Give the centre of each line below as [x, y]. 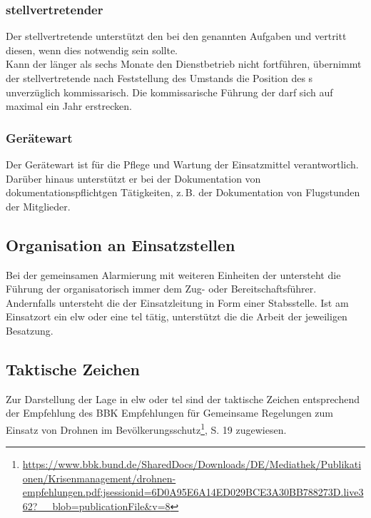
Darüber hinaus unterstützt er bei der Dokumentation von [133, 178]
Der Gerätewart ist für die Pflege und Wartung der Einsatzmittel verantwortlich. [182, 164]
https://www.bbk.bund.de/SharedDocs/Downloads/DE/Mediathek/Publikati [192, 464]
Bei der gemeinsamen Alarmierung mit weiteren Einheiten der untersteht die [173, 274]
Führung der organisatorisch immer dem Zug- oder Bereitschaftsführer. [161, 289]
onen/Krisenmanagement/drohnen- [99, 478]
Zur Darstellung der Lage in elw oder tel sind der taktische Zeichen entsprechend [183, 398]
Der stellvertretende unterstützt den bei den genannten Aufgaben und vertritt [176, 36]
